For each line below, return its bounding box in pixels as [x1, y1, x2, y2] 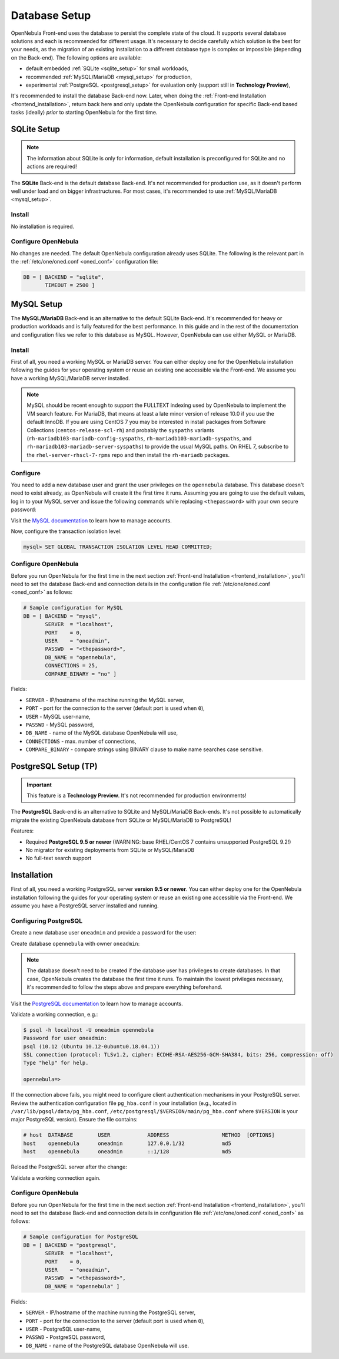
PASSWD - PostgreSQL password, [25, 1334, 105, 1341]
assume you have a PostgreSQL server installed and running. [11, 902, 159, 909]
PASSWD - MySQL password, [25, 721, 94, 728]
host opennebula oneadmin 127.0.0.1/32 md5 [23, 1140, 232, 1147]
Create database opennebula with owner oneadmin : [11, 940, 140, 947]
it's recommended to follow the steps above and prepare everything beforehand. [26, 983, 223, 991]
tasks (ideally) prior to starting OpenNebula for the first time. [11, 109, 158, 116]
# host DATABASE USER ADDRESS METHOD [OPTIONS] [23, 1132, 275, 1138]
